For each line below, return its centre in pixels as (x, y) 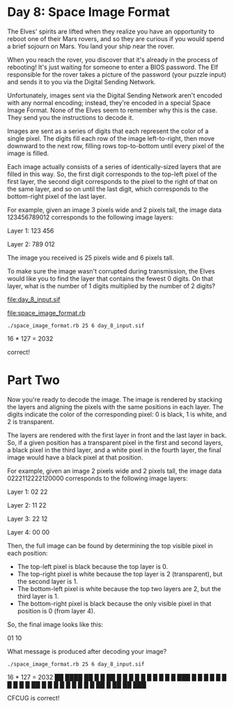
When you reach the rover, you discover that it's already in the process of (112, 59)
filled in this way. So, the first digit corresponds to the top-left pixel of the (112, 174)
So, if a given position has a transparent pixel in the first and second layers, (115, 442)
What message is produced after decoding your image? (87, 651)
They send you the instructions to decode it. (71, 117)
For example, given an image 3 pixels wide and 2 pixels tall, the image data (115, 210)
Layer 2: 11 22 (27, 505)
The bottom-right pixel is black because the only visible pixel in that (114, 604)
